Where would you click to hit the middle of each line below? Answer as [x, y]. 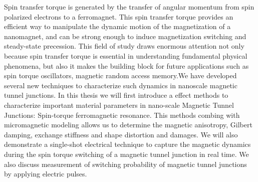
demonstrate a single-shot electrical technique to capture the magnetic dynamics [127, 144]
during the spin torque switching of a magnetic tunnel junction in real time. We [126, 154]
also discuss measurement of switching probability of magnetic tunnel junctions [125, 164]
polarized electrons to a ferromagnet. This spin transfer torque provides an [119, 16]
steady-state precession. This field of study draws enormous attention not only [124, 46]
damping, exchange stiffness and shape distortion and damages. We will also [121, 134]
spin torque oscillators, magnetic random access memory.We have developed [120, 75]
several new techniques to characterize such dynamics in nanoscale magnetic [121, 85]
